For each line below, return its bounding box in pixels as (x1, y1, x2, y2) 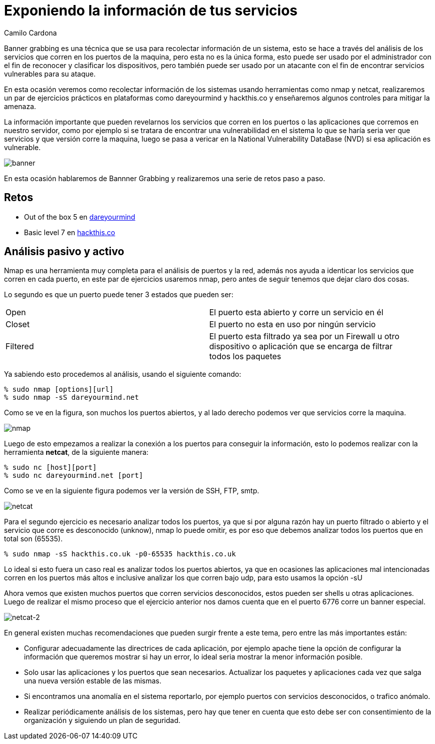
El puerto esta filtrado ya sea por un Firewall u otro (209, 331, 399, 342)
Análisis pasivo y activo (4, 245, 124, 258)
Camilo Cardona (4, 28, 57, 37)
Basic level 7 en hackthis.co (24, 228, 115, 237)
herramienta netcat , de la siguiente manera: (4, 448, 148, 457)
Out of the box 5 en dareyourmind (24, 212, 135, 221)
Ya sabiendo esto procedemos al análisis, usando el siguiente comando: (4, 370, 241, 379)
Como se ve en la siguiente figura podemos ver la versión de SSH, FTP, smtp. (4, 486, 259, 495)
